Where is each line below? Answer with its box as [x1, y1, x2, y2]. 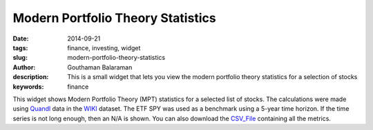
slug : [12, 54, 28, 62]
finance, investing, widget [67, 43, 141, 52]
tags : [12, 43, 28, 52]
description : [12, 73, 49, 81]
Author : [12, 63, 36, 72]
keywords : [12, 83, 44, 91]
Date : [12, 34, 29, 43]
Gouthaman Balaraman [67, 63, 133, 72]
